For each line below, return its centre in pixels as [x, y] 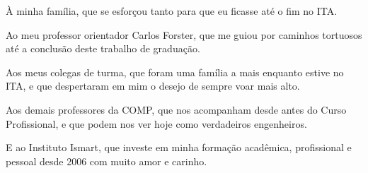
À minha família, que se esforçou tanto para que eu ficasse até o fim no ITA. [172, 11]
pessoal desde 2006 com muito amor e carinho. [107, 161]
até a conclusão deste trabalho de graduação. [103, 48]
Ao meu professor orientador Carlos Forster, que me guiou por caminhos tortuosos [184, 34]
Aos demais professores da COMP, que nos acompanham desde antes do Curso [176, 109]
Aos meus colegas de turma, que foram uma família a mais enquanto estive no [175, 72]
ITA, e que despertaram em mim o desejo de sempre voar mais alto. [153, 86]
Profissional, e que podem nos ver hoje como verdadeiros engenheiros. [156, 123]
